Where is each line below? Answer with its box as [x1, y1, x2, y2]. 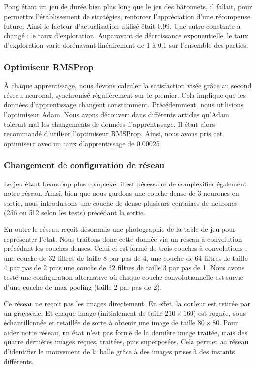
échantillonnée [4, 317, 47, 328]
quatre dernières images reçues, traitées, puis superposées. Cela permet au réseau [4, 337, 249, 347]
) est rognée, [193, 307, 231, 318]
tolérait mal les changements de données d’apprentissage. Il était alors [4, 119, 215, 129]
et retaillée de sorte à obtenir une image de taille [48, 317, 196, 328]
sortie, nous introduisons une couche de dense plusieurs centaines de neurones [4, 197, 238, 208]
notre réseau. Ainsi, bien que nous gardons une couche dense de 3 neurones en [4, 188, 239, 198]
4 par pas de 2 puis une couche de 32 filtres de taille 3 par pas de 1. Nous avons [4, 262, 245, 273]
